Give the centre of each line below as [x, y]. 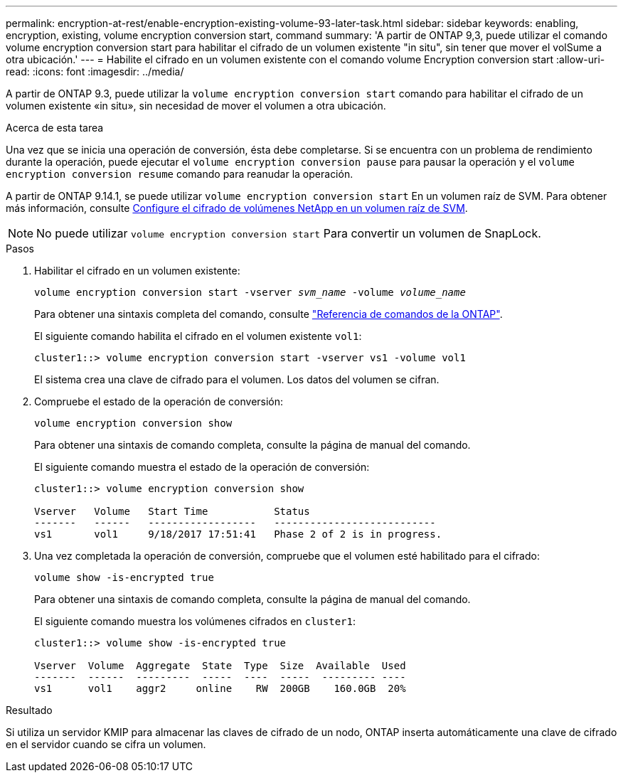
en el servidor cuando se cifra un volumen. [106, 744]
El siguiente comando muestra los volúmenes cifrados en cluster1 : [195, 621]
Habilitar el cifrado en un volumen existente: [137, 271]
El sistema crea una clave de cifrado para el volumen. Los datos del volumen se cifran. [237, 379]
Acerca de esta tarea [55, 128]
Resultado [29, 710]
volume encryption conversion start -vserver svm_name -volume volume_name [250, 292]
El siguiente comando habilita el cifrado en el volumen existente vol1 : [198, 336]
